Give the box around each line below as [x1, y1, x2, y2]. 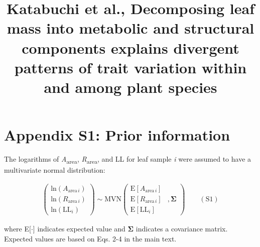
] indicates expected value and [33, 223, 125, 233]
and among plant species [44, 76, 217, 97]
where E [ [4, 223, 31, 233]
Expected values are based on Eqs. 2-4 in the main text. [4, 233, 177, 243]
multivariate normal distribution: [4, 165, 105, 175]
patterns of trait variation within [14, 57, 247, 77]
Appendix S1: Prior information [4, 125, 230, 145]
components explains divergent [22, 37, 239, 58]
